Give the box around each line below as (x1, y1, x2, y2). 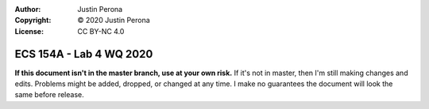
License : (14, 26, 44, 36)
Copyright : (14, 16, 52, 25)
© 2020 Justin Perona (77, 16, 150, 25)
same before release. (14, 90, 84, 100)
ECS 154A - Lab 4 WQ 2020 (14, 47, 153, 61)
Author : (14, 5, 41, 13)
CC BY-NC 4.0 (77, 26, 125, 36)
